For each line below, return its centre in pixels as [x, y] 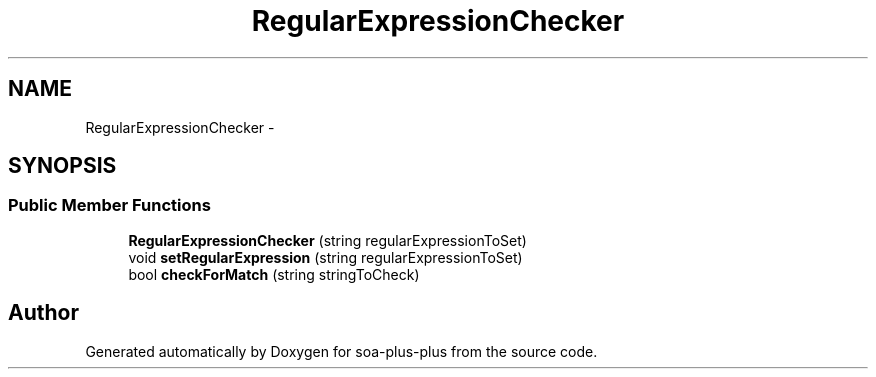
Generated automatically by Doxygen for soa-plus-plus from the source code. [341, 351]
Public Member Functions [109, 205]
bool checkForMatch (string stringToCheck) [274, 274]
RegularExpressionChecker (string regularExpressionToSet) [327, 240]
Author [43, 313]
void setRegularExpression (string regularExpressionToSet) [325, 257]
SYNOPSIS [62, 166]
